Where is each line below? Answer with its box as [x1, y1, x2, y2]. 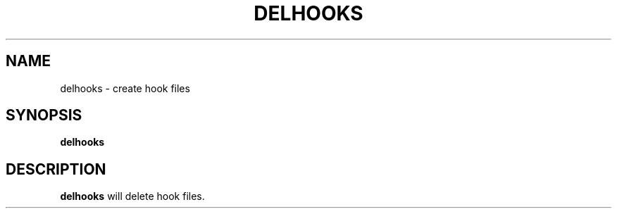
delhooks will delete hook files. [60, 190, 205, 203]
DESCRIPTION [6, 160, 106, 178]
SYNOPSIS [6, 106, 82, 125]
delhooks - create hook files [60, 82, 190, 94]
